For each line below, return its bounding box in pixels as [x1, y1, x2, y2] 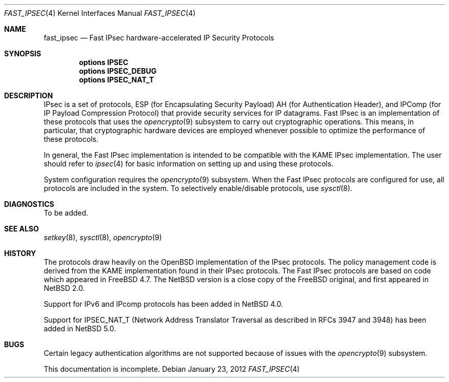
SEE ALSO [4, 224, 39, 233]
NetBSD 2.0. [44, 284, 85, 292]
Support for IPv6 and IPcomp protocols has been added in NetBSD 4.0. [44, 300, 283, 308]
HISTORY [4, 249, 36, 258]
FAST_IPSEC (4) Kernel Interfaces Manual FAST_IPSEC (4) [4, 9, 196, 17]
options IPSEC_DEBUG [79, 67, 157, 75]
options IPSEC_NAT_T [79, 75, 154, 84]
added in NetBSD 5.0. [44, 324, 116, 333]
